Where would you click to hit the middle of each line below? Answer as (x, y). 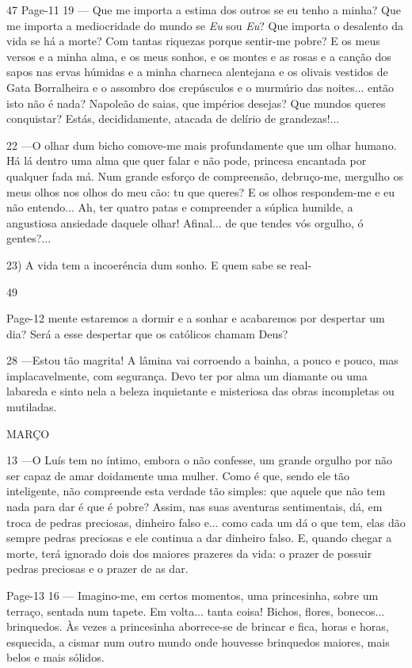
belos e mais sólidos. (55, 657)
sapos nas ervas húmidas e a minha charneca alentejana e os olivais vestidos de (197, 72)
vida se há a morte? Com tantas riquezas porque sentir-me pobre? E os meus (193, 41)
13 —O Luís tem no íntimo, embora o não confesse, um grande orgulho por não (200, 460)
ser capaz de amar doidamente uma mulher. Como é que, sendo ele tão (178, 475)
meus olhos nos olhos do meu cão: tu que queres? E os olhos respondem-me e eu (201, 191)
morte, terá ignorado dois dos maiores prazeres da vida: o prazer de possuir (189, 553)
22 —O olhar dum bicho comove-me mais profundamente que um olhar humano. (202, 145)
